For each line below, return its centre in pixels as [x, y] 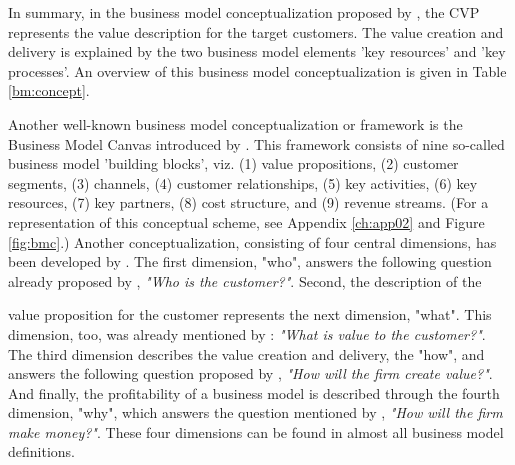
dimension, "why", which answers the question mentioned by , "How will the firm [255, 412]
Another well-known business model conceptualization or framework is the [235, 123]
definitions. [41, 451]
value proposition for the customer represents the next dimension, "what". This [250, 314]
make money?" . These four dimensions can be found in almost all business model [256, 431]
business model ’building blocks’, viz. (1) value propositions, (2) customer [233, 163]
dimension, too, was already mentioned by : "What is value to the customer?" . [247, 333]
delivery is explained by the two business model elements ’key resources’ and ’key [257, 51]
